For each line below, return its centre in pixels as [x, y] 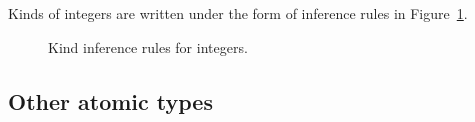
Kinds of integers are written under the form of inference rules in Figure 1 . [238, 13]
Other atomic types [110, 100]
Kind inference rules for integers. [148, 46]
